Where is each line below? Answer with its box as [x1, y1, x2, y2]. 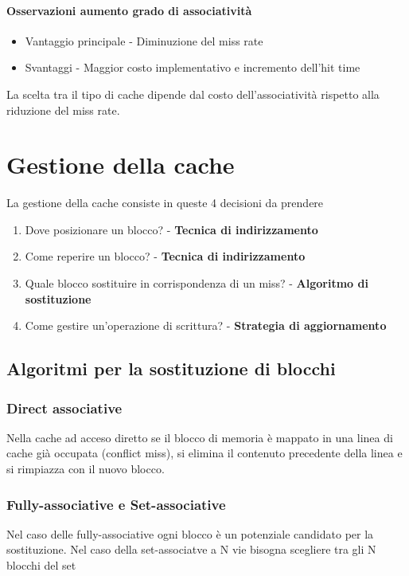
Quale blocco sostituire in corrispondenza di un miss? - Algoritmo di [25, 275, 368, 292]
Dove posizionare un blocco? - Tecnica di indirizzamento [25, 221, 318, 237]
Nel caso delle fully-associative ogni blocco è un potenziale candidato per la [6, 525, 374, 542]
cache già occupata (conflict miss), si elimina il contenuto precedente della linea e [6, 445, 403, 461]
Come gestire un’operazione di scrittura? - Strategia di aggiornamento [25, 317, 387, 334]
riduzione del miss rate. [6, 101, 120, 118]
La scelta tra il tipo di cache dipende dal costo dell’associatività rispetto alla [6, 85, 380, 102]
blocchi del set [6, 557, 76, 574]
